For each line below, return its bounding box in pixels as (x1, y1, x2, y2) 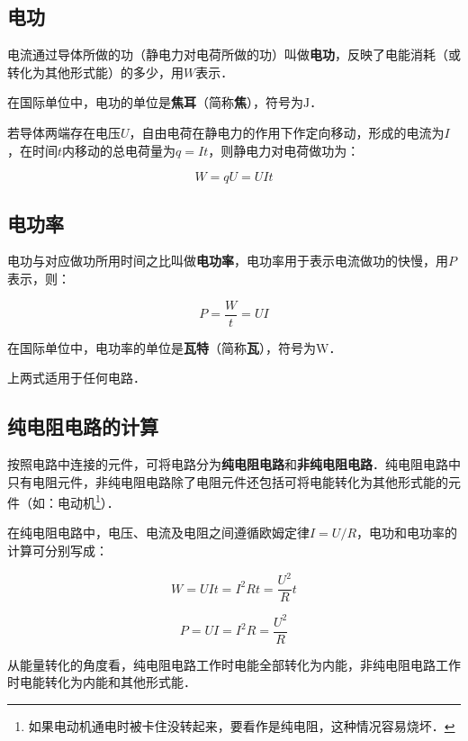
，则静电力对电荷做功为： (208, 140, 360, 159)
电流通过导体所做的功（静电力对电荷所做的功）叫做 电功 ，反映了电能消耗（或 (7, 45, 461, 64)
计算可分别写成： (7, 541, 108, 560)
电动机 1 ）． (57, 491, 120, 511)
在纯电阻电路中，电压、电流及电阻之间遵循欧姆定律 (7, 523, 310, 542)
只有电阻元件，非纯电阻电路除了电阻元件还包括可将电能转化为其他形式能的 (7, 472, 448, 491)
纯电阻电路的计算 (7, 412, 158, 440)
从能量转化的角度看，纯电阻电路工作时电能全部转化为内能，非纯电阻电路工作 (7, 655, 461, 673)
